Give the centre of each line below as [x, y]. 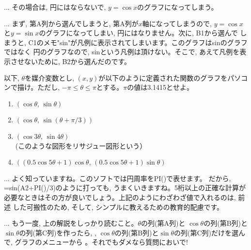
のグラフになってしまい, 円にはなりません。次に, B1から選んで [138, 33]
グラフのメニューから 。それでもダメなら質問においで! [101, 242]
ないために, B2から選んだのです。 [78, 61]
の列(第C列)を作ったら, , [58, 232]
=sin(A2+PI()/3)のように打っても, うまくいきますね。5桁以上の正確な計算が [125, 188]
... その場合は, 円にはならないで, [55, 7]
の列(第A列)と [163, 223]
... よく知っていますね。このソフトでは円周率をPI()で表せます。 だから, [118, 178]
